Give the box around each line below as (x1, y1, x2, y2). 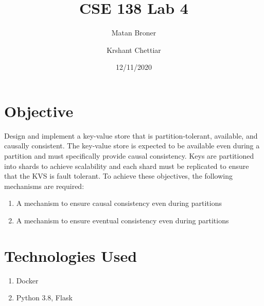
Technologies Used (4, 245, 137, 266)
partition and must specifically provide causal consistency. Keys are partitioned (4, 150, 254, 161)
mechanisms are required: (4, 180, 84, 191)
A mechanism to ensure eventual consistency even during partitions (16, 215, 229, 225)
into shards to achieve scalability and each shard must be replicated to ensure (4, 160, 249, 171)
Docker (16, 275, 39, 285)
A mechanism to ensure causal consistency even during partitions (16, 198, 222, 208)
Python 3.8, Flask (16, 292, 73, 303)
